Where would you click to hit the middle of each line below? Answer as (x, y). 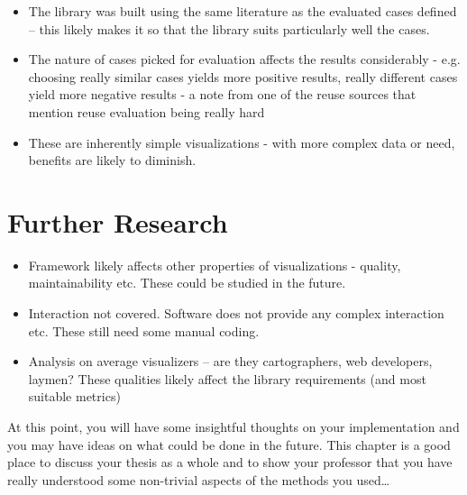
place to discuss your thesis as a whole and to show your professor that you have (230, 462)
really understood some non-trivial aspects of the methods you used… (199, 479)
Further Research (118, 221)
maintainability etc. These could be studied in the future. (187, 283)
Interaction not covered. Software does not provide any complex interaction (236, 313)
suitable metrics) (74, 396)
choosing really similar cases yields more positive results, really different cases (243, 76)
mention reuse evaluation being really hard (147, 111)
